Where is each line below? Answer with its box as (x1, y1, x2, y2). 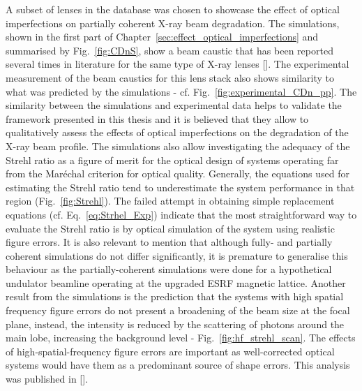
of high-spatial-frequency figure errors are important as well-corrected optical (6, 344, 335, 358)
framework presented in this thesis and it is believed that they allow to (6, 111, 309, 126)
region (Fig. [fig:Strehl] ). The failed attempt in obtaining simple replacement (6, 193, 335, 208)
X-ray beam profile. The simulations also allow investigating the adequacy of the (6, 138, 350, 153)
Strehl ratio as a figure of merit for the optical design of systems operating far (6, 152, 339, 167)
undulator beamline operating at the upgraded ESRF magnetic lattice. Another (6, 275, 346, 290)
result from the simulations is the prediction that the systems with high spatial (6, 289, 344, 304)
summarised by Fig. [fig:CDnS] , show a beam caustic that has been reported (6, 43, 333, 57)
